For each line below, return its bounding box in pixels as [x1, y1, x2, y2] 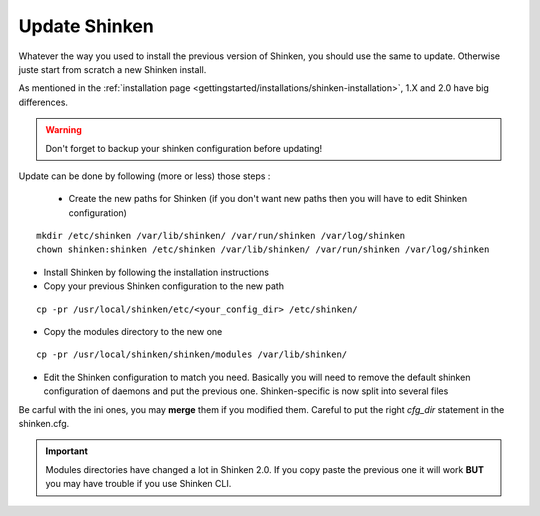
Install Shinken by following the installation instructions [43, 266, 270, 278]
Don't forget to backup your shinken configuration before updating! [45, 142, 323, 154]
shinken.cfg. [18, 417, 70, 429]
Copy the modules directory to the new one [43, 326, 223, 338]
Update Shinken [18, 15, 154, 37]
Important [45, 445, 89, 457]
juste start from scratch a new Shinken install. [18, 63, 207, 75]
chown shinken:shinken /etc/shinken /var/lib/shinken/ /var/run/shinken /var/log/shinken [36, 244, 490, 255]
